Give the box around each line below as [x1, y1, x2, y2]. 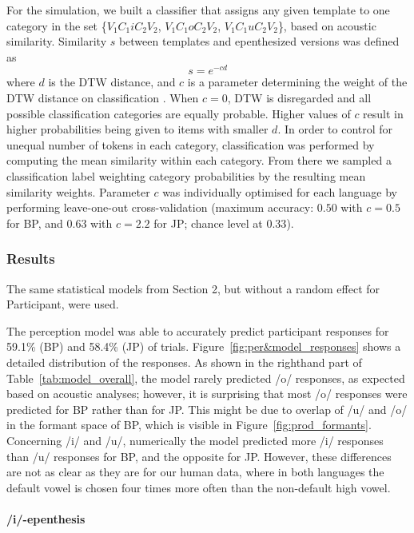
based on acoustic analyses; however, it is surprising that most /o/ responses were [6, 385, 408, 402]
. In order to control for [277, 121, 393, 137]
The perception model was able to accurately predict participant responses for [6, 322, 389, 339]
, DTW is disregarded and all [227, 89, 372, 106]
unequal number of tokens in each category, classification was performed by [6, 136, 375, 153]
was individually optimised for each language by [162, 183, 397, 200]
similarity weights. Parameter [6, 183, 150, 200]
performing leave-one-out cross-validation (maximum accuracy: [6, 199, 314, 216]
